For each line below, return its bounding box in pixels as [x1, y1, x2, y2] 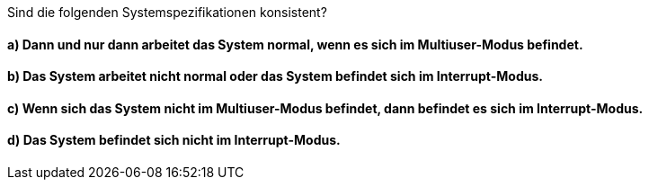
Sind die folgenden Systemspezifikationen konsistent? [7, 4, 327, 20]
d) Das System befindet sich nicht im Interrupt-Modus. [7, 132, 341, 148]
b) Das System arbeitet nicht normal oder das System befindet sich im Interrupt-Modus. [7, 68, 543, 85]
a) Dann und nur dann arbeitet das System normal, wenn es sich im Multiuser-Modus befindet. [7, 36, 583, 52]
